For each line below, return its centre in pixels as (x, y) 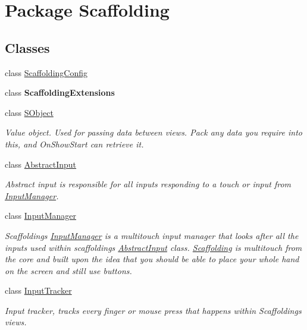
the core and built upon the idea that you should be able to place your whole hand (152, 259)
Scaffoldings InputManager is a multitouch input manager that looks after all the (152, 235)
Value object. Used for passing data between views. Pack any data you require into (153, 132)
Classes (27, 47)
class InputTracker (38, 290)
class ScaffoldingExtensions (60, 92)
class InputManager (40, 216)
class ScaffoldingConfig (46, 72)
